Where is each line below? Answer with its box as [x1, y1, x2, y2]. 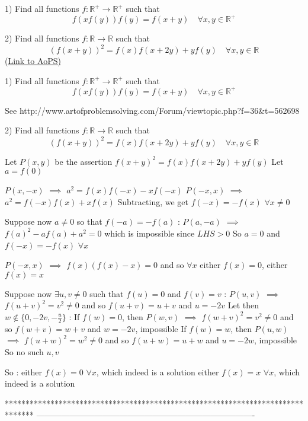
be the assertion [54, 155, 113, 167]
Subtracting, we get [117, 195, 188, 208]
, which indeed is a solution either [96, 365, 219, 378]
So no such [5, 345, 44, 358]
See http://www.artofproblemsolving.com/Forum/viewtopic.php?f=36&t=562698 [5, 104, 300, 116]
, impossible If [135, 322, 187, 334]
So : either [5, 365, 43, 378]
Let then [227, 299, 259, 311]
